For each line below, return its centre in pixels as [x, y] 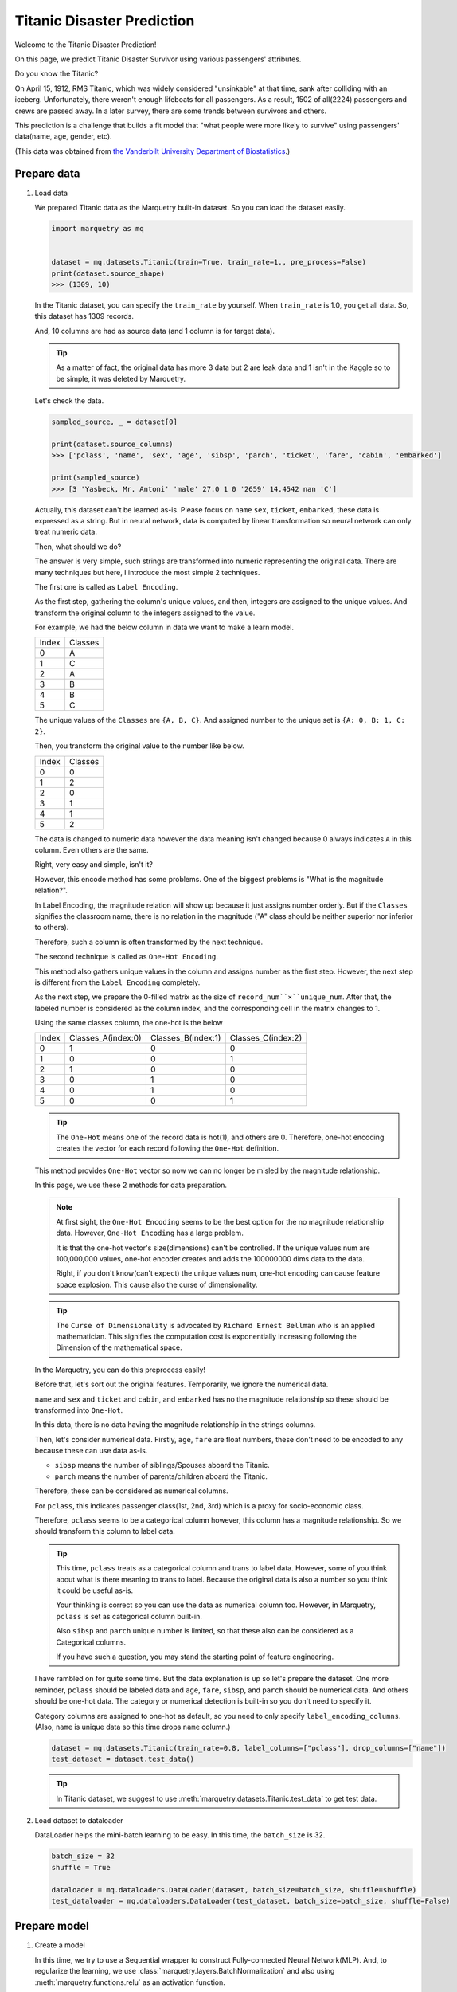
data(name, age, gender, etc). [63, 136]
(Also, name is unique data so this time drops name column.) [133, 1727]
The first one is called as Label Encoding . [106, 586]
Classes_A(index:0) [105, 1038]
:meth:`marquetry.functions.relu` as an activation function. [130, 1982]
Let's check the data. [69, 401]
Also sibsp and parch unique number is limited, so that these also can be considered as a [205, 1631]
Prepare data [47, 174]
